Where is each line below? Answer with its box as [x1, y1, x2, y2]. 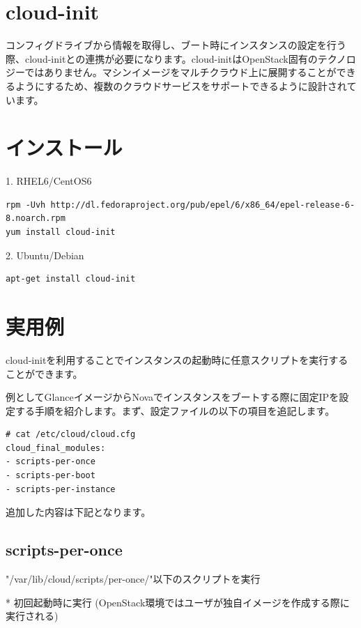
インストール [6, 133, 123, 162]
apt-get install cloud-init [6, 274, 136, 284]
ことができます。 [6, 366, 83, 381]
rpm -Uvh [6, 199, 46, 210]
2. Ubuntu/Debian [6, 247, 84, 262]
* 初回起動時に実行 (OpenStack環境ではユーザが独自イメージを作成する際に [6, 595, 350, 609]
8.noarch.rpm [6, 213, 66, 224]
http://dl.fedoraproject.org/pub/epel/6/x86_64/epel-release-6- [50, 199, 355, 210]
